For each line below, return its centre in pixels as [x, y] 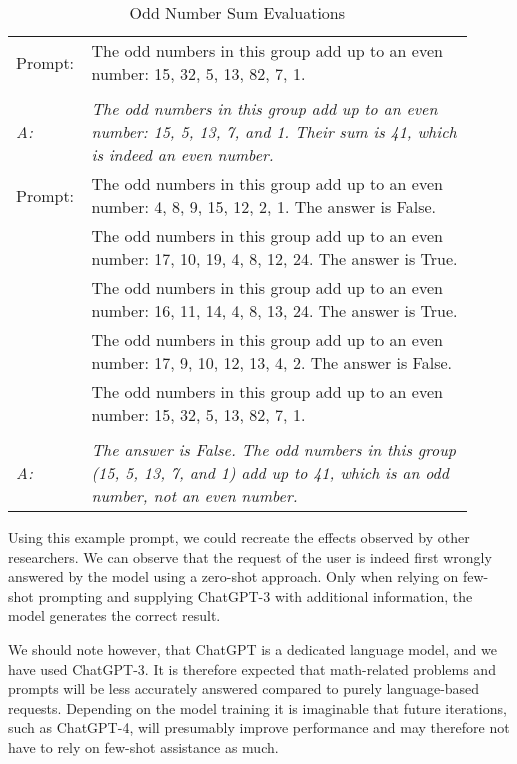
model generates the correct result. [114, 615]
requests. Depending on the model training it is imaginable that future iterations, [257, 707]
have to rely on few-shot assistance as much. [143, 746]
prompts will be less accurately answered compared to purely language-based [244, 688]
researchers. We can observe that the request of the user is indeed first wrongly [250, 556]
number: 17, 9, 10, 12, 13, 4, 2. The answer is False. [272, 362]
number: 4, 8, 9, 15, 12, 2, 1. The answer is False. [264, 206]
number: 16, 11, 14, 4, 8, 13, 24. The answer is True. [274, 310]
